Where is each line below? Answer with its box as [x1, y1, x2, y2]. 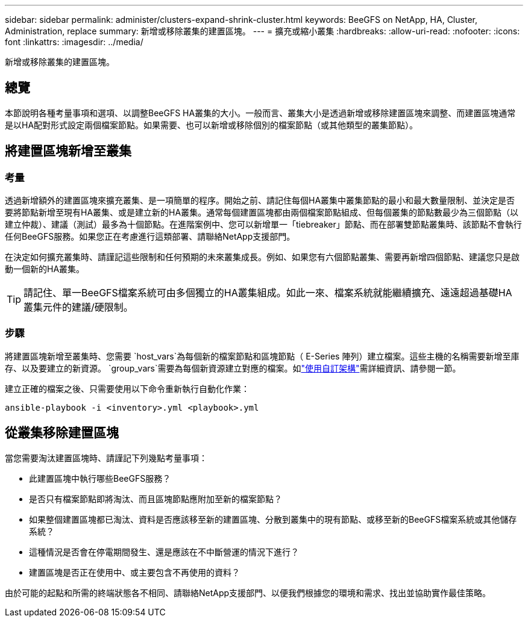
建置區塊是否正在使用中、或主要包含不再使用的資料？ [29, 567, 240, 577]
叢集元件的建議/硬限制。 [24, 301, 133, 314]
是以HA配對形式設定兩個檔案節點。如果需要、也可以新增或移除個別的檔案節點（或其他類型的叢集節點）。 [5, 119, 418, 130]
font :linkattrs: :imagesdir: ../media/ [5, 37, 143, 47]
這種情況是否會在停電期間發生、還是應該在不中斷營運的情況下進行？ [29, 546, 299, 557]
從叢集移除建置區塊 [5, 425, 119, 441]
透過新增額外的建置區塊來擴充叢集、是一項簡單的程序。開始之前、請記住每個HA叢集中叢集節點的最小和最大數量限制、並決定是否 [5, 195, 515, 206]
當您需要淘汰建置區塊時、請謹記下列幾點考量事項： [5, 452, 207, 463]
